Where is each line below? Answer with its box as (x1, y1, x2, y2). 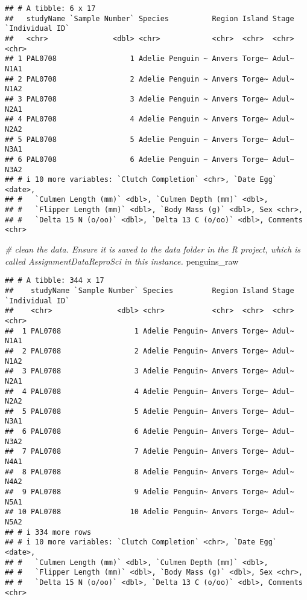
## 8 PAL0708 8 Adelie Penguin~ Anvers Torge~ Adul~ (5, 467, 294, 476)
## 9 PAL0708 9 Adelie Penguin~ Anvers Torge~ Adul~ (5, 488, 294, 497)
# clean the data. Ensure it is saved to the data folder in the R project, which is (5, 243, 301, 256)
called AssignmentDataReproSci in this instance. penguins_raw (5, 254, 239, 267)
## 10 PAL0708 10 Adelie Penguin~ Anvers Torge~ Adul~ (5, 508, 294, 517)
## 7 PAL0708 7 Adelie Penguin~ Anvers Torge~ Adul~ (5, 447, 294, 456)
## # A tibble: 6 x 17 (5, 4, 96, 13)
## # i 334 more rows (5, 527, 92, 537)
